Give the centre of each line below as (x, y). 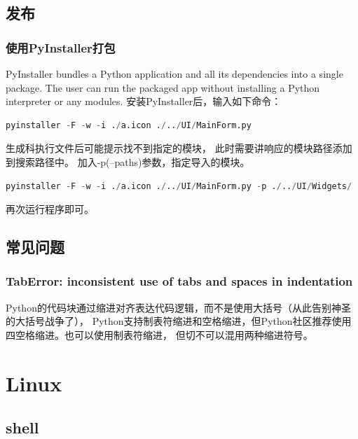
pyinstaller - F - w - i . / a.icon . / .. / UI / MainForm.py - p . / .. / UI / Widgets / (179, 186)
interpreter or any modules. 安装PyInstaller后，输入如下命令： (144, 101)
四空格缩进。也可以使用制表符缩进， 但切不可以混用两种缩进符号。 (159, 334)
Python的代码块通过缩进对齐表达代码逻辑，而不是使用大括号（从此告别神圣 (178, 307)
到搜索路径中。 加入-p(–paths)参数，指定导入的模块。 (128, 161)
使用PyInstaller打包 (61, 47)
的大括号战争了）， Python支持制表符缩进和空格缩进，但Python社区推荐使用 (179, 321)
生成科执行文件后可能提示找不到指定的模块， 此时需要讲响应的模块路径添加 (179, 148)
